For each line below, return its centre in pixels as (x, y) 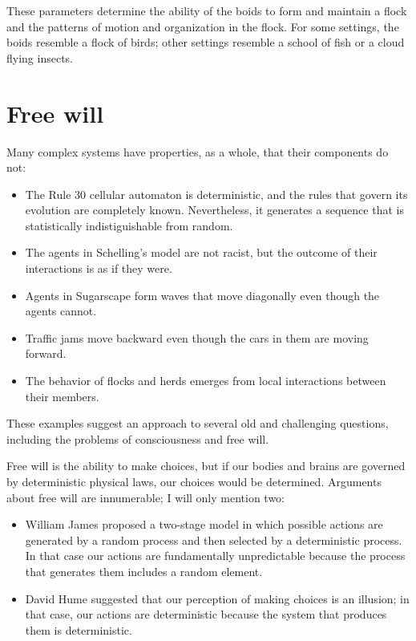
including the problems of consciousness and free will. (138, 438)
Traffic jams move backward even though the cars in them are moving (197, 337)
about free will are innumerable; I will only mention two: (146, 497)
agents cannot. (61, 311)
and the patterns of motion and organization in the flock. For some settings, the (203, 26)
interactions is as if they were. (99, 268)
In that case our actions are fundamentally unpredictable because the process (215, 556)
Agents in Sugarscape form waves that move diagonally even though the (202, 295)
